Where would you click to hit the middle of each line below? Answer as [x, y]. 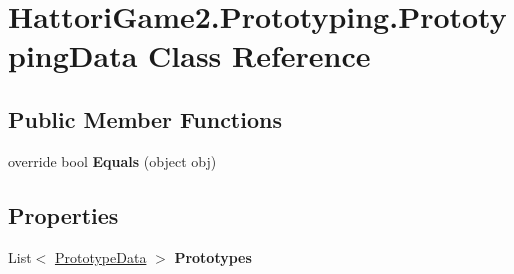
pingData [73, 55]
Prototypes [213, 256]
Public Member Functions [145, 118]
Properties [63, 214]
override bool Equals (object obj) [112, 160]
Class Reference [259, 55]
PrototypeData [100, 256]
